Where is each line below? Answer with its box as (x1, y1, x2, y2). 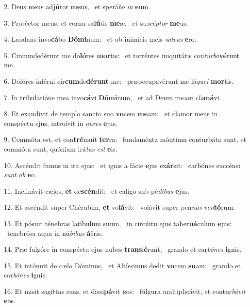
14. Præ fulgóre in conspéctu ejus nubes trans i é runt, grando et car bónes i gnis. (4, 244, 242, 254)
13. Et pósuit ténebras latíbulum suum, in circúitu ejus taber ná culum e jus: (4, 218, 232, 228)
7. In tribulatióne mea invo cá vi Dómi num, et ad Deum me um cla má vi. (4, 92, 221, 102)
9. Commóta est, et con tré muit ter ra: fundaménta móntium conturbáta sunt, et (4, 134, 246, 144)
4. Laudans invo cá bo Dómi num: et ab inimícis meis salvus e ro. (4, 34, 197, 44)
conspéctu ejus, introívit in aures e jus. (4, 118, 117, 128)
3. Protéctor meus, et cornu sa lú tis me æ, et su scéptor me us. (4, 17, 188, 28)
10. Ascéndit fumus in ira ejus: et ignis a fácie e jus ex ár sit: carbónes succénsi (4, 160, 240, 170)
